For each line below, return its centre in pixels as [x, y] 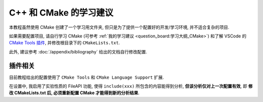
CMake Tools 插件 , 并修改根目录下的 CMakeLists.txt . [65, 43]
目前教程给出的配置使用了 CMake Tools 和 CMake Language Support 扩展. [86, 77]
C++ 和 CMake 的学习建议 [61, 13]
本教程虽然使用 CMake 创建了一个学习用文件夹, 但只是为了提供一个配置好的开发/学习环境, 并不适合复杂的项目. [119, 27]
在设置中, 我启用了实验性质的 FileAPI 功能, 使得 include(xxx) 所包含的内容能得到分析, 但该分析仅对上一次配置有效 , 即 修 [131, 86]
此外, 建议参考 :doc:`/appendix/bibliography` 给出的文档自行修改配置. [78, 51]
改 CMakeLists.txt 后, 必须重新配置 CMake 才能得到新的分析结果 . [74, 93]
